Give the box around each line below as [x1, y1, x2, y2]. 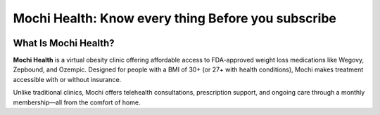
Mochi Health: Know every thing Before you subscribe [13, 11, 337, 26]
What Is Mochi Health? [13, 37, 115, 49]
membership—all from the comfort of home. [13, 98, 141, 107]
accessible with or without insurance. [13, 75, 122, 83]
